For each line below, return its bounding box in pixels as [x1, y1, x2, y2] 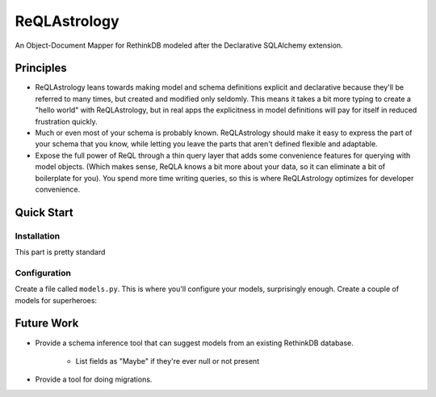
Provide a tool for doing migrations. [35, 374, 153, 384]
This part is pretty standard [15, 247, 106, 257]
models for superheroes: [15, 295, 97, 305]
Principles [15, 61, 68, 75]
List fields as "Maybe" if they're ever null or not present [75, 356, 260, 365]
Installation [15, 230, 61, 242]
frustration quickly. [35, 116, 99, 126]
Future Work [15, 316, 79, 331]
